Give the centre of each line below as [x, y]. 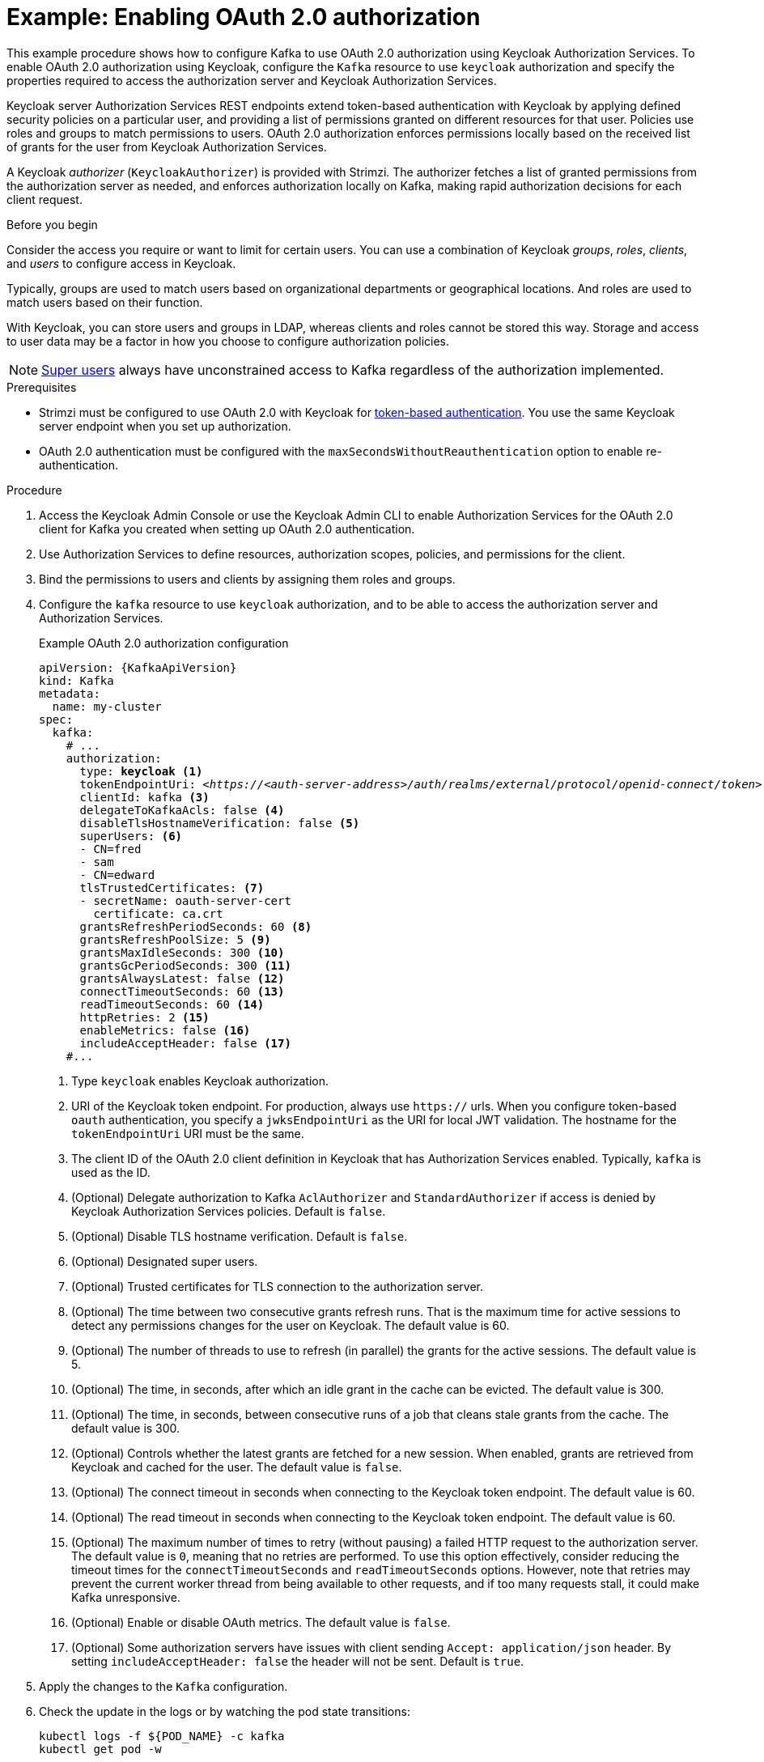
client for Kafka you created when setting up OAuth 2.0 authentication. [227, 529]
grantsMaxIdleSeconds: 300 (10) [182, 952]
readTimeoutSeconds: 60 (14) [172, 1004]
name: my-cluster [107, 706]
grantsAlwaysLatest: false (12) [182, 978]
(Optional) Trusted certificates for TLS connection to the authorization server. [277, 1286]
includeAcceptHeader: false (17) [185, 1043]
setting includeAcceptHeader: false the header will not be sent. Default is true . [298, 1661]
